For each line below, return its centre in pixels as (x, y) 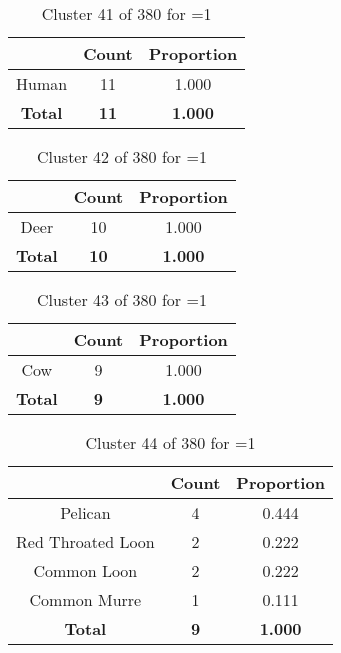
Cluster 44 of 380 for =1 (170, 442)
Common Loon (85, 570)
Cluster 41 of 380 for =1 (126, 13)
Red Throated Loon (85, 541)
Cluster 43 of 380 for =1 (121, 299)
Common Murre (85, 599)
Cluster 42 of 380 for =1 (121, 156)
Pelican (85, 512)
